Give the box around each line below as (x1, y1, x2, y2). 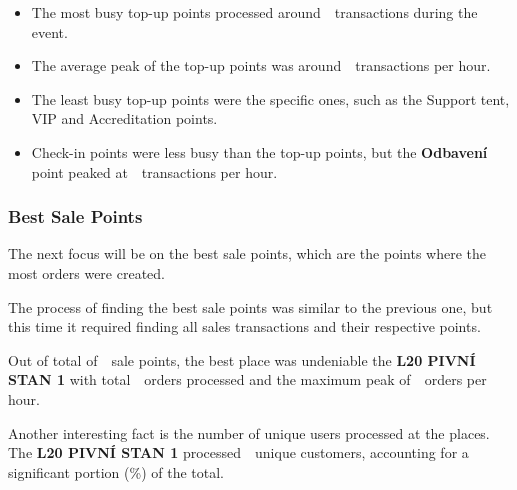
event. (31, 21, 68, 42)
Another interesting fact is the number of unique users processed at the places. (8, 422, 490, 443)
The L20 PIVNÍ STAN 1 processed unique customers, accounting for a (8, 442, 469, 463)
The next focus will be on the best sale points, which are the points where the (8, 243, 486, 264)
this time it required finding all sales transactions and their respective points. (8, 316, 481, 337)
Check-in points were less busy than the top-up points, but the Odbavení (31, 141, 488, 162)
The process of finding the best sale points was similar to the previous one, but (8, 296, 493, 317)
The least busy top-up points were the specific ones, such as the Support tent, (31, 88, 510, 109)
